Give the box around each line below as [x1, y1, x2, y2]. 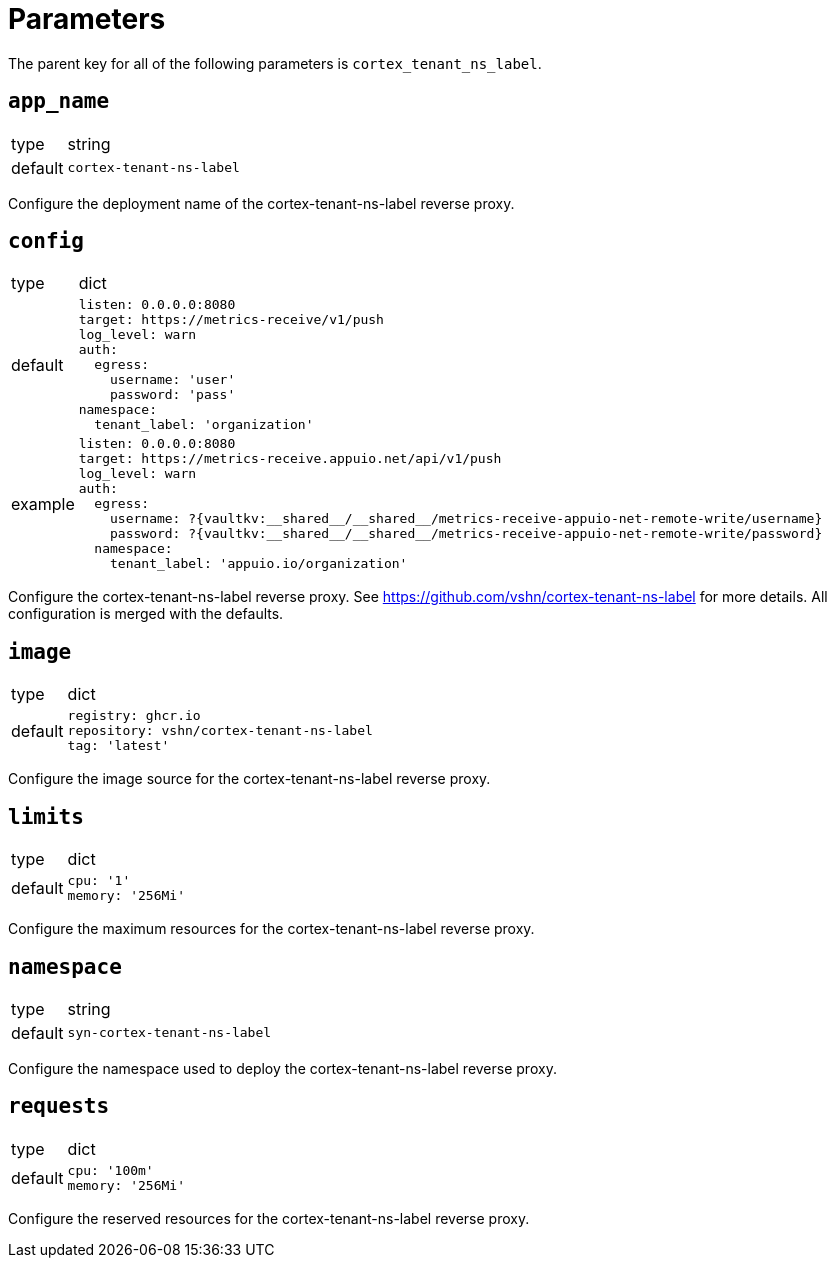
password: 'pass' [110, 387, 236, 403]
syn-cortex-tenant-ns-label [67, 1025, 272, 1041]
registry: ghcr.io [67, 708, 201, 724]
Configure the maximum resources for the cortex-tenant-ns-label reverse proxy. [8, 920, 535, 938]
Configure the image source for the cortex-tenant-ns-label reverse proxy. [8, 770, 491, 788]
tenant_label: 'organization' [94, 417, 314, 433]
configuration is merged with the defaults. [8, 605, 284, 623]
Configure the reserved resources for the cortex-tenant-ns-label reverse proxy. [8, 1209, 530, 1227]
